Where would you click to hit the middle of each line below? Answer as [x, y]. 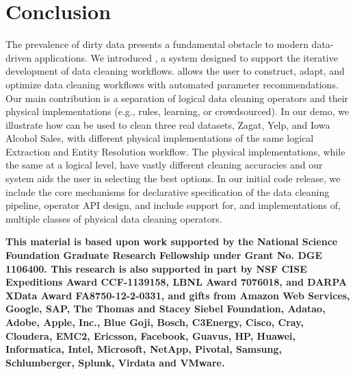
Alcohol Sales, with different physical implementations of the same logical [160, 138]
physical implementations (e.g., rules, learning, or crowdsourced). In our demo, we [177, 111]
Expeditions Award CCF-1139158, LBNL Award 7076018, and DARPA [176, 282]
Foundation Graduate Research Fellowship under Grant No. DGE [164, 255]
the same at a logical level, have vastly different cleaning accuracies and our [164, 165]
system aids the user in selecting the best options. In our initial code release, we [173, 178]
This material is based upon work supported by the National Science [172, 241]
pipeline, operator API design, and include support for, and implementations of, [173, 205]
